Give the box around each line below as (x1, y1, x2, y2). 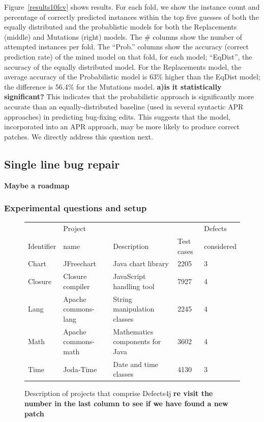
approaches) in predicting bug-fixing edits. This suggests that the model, (4, 111, 231, 122)
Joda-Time (63, 363, 97, 374)
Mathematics (113, 326, 154, 336)
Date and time (113, 358, 158, 369)
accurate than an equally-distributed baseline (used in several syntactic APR (4, 101, 244, 111)
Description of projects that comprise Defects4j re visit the (24, 388, 213, 399)
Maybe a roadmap (4, 180, 70, 190)
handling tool (113, 280, 155, 291)
